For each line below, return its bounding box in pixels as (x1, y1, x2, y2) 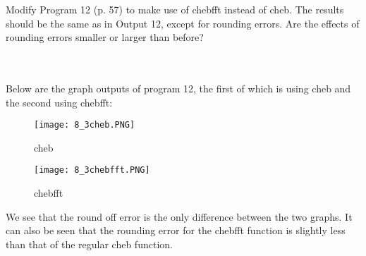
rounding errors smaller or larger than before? (6, 30, 204, 44)
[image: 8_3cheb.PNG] (34, 120, 135, 130)
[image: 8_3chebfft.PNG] (34, 165, 150, 176)
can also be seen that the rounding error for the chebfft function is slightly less (6, 223, 346, 238)
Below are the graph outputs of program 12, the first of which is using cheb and (6, 80, 351, 95)
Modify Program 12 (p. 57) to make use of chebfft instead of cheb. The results (6, 2, 344, 16)
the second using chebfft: (6, 95, 113, 109)
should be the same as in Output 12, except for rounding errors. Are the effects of (6, 16, 360, 30)
